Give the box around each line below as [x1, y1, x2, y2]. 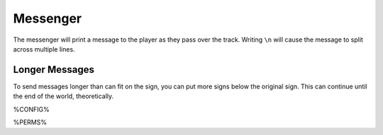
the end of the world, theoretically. [13, 92, 114, 100]
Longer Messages [13, 64, 95, 76]
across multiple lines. [13, 45, 75, 53]
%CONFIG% [13, 105, 50, 113]
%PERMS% [13, 118, 48, 127]
